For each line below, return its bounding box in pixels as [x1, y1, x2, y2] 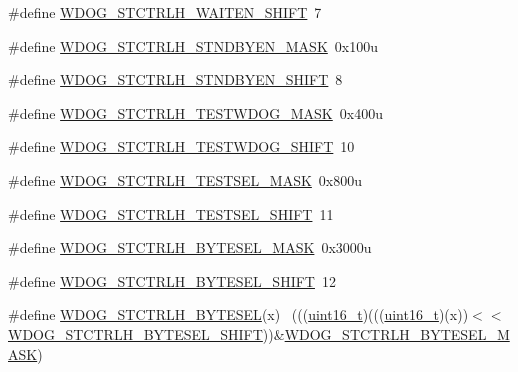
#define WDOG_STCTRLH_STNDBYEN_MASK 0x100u [8, 35, 378, 56]
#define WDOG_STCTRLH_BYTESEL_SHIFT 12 [8, 270, 336, 291]
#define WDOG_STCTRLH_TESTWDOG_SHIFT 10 [8, 136, 355, 157]
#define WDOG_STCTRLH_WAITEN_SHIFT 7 [8, 2, 322, 22]
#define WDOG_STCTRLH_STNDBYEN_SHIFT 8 [8, 69, 343, 90]
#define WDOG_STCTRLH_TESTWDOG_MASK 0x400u [8, 102, 383, 123]
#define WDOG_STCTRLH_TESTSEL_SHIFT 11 [8, 203, 334, 224]
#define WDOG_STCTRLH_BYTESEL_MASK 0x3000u [8, 237, 372, 258]
